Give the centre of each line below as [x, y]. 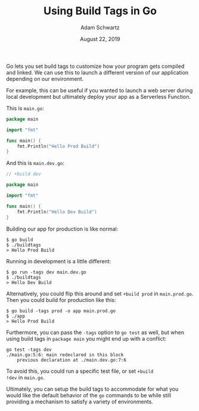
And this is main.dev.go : [35, 163]
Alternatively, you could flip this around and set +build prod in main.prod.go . [100, 294]
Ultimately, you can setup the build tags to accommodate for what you [92, 389]
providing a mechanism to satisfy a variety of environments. [80, 401]
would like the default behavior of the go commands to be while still [89, 395]
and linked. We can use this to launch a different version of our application [97, 72]
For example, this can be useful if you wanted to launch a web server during [99, 90]
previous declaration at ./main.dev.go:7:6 [72, 360]
